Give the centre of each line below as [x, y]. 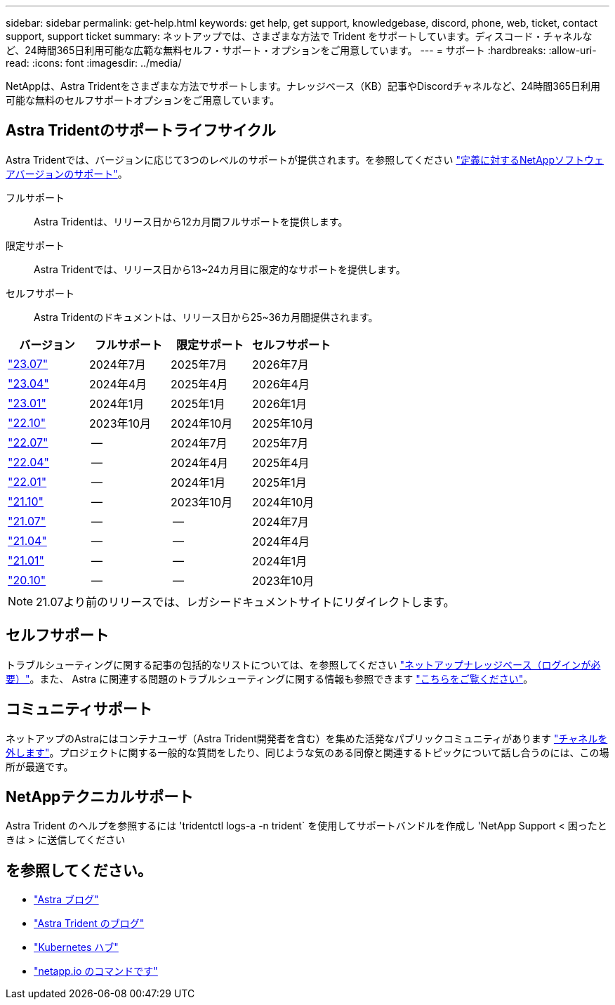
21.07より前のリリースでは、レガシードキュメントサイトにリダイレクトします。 [245, 602]
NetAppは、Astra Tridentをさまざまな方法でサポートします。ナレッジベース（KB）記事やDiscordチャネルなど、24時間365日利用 [303, 86]
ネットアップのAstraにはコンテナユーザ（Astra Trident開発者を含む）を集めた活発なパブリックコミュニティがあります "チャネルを [307, 738]
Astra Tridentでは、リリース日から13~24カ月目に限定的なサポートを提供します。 [220, 269]
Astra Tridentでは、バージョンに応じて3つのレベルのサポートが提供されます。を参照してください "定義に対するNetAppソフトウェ [305, 159]
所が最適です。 [40, 766]
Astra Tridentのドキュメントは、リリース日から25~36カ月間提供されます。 [206, 317]
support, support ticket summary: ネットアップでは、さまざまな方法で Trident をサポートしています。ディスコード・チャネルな [299, 36]
